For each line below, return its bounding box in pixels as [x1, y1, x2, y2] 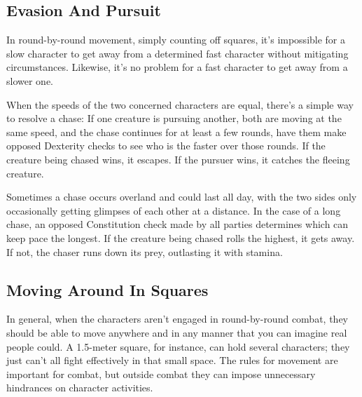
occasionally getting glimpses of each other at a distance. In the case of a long [6, 203, 341, 217]
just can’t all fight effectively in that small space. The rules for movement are [6, 353, 338, 368]
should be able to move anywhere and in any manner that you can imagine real [6, 325, 347, 339]
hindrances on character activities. [6, 380, 153, 395]
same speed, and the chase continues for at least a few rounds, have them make [6, 124, 347, 139]
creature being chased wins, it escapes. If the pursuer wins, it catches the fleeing [6, 152, 350, 166]
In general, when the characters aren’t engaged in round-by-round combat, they [6, 311, 348, 326]
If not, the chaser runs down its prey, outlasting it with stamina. [6, 244, 283, 259]
